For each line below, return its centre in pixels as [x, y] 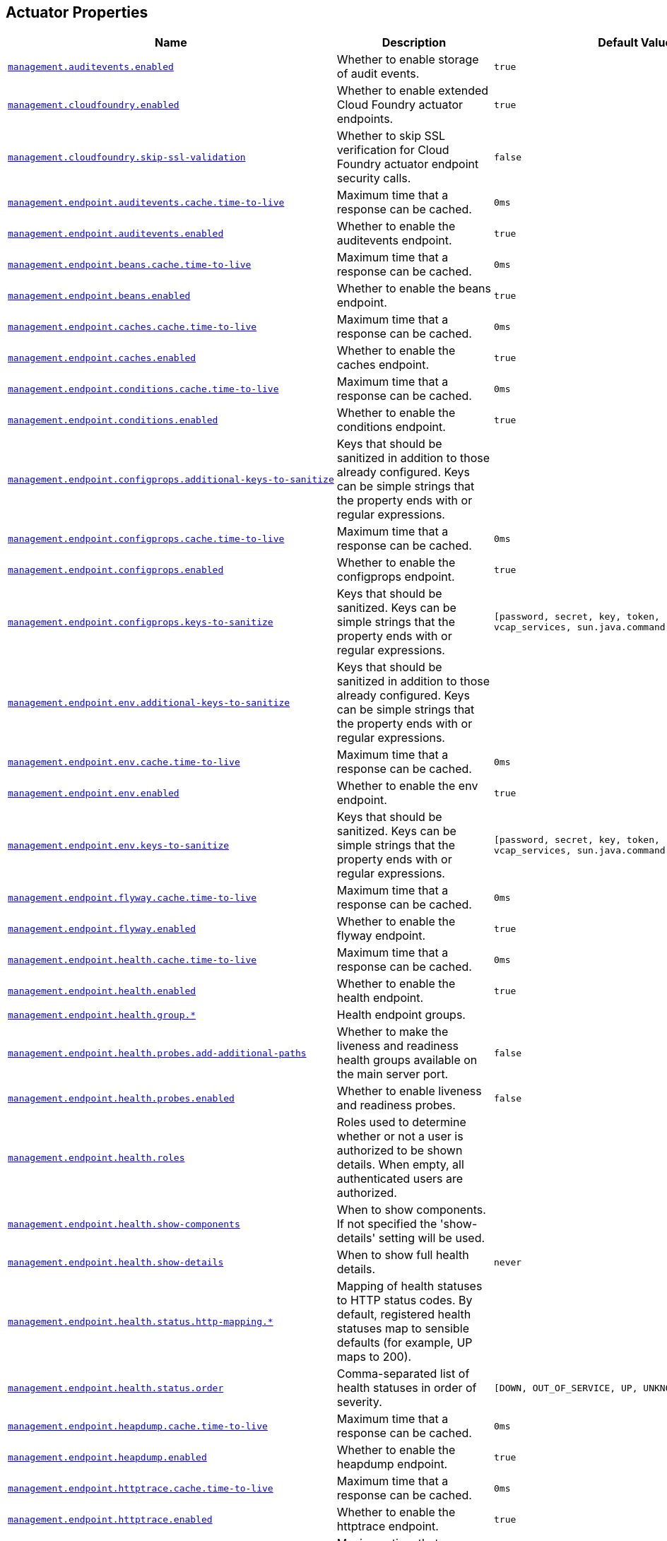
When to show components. [411, 1210]
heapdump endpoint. [392, 1464]
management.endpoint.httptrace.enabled [110, 1519]
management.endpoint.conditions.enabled [113, 420]
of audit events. [378, 74]
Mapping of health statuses [409, 1286]
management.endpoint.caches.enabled [102, 358]
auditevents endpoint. [394, 241]
